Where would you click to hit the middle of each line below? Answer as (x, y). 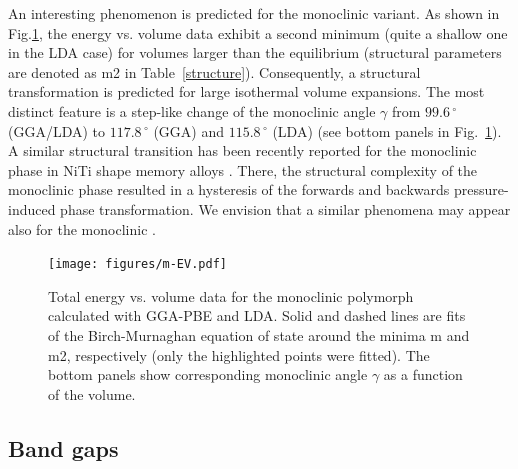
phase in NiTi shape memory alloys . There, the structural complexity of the (243, 169)
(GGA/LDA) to (57, 130)
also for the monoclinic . (82, 228)
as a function (423, 374)
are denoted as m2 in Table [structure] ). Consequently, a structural (214, 71)
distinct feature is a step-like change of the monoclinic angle (192, 110)
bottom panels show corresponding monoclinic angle (208, 374)
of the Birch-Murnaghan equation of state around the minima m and (259, 334)
